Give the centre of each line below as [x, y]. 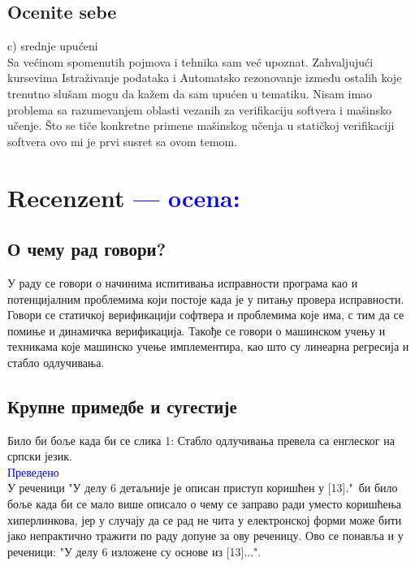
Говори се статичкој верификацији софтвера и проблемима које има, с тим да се [206, 315]
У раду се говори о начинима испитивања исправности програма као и [183, 282]
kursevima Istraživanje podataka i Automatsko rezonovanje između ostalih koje [205, 78]
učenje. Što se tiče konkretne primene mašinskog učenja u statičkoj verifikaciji [201, 125]
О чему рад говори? [87, 249]
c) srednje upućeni [53, 46]
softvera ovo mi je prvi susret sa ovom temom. [123, 141]
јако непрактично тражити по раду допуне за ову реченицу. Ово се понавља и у [205, 536]
